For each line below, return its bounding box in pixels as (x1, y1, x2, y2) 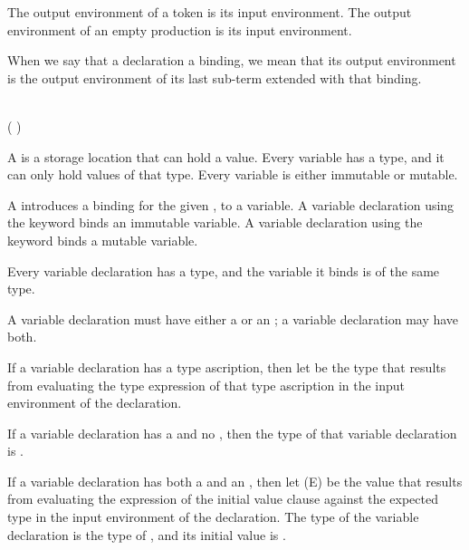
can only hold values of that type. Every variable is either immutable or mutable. (7, 165, 458, 184)
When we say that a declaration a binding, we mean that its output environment (7, 51, 456, 70)
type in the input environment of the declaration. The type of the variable (7, 507, 419, 526)
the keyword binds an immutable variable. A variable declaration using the (7, 213, 423, 232)
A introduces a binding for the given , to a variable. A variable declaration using (7, 195, 455, 214)
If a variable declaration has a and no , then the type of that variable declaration (7, 423, 457, 442)
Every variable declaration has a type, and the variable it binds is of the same (7, 261, 440, 280)
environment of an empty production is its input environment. (7, 20, 352, 39)
